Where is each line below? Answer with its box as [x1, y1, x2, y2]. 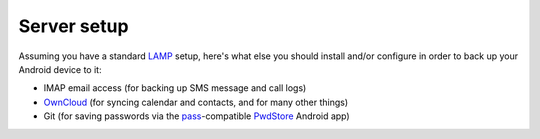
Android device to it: [18, 63, 102, 75]
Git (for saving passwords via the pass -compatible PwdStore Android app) [43, 110, 350, 122]
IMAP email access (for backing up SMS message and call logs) [43, 82, 307, 94]
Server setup [18, 15, 129, 37]
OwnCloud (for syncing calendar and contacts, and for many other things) [43, 96, 349, 108]
